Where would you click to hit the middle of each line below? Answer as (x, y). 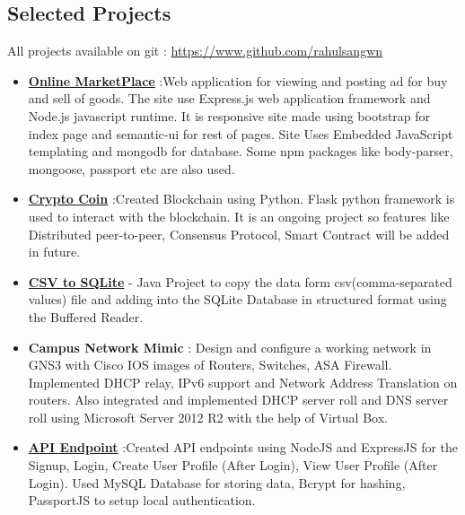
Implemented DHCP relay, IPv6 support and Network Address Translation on (243, 382)
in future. (54, 252)
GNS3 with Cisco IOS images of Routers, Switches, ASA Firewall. (210, 365)
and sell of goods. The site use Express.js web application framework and (229, 98)
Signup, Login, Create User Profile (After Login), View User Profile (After (233, 465)
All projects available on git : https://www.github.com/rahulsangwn (195, 51)
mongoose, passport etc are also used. (132, 168)
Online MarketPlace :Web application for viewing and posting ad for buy (238, 80)
